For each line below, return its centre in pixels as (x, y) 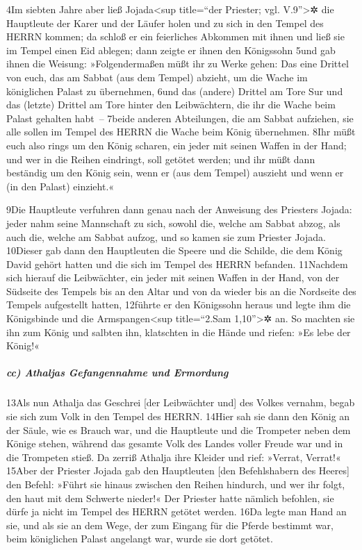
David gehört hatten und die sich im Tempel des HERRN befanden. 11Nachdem (177, 264)
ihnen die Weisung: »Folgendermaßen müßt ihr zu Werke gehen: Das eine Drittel (178, 64)
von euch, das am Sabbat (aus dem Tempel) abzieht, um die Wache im (157, 77)
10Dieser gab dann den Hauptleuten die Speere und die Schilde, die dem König (174, 250)
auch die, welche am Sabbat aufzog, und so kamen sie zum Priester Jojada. (166, 236)
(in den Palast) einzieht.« (60, 186)
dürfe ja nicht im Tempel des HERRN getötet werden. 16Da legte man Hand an (176, 511)
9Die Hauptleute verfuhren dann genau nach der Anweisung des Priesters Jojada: (179, 209)
